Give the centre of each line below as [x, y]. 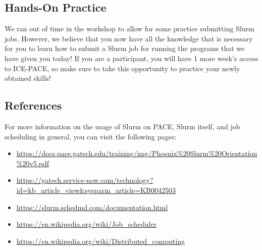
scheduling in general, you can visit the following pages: [91, 136]
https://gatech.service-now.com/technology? [85, 180]
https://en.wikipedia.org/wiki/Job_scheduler [87, 224]
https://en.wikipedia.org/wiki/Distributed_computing [101, 241]
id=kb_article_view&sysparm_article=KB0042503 [96, 190]
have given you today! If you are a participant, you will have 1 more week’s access [131, 58]
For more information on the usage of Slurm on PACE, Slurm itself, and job [122, 126]
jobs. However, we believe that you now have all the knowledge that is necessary [129, 38]
